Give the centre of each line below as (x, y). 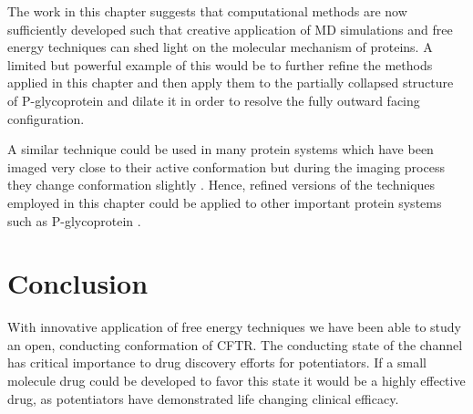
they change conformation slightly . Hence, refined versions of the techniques (221, 185)
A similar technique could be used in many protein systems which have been (221, 149)
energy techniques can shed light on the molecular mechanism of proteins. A (220, 47)
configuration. (46, 118)
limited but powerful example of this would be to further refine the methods (220, 64)
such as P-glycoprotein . (74, 220)
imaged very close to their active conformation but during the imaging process (226, 166)
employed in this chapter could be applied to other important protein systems (225, 202)
